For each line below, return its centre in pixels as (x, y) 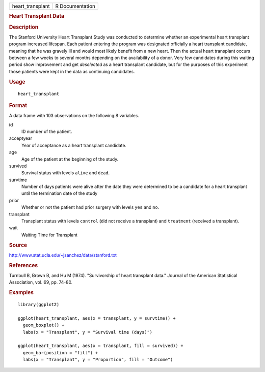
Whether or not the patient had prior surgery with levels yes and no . (90, 207)
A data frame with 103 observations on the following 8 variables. (74, 116)
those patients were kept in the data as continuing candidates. (72, 71)
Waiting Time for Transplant (49, 235)
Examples (21, 293)
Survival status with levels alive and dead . (66, 173)
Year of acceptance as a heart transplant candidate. (74, 145)
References (24, 265)
